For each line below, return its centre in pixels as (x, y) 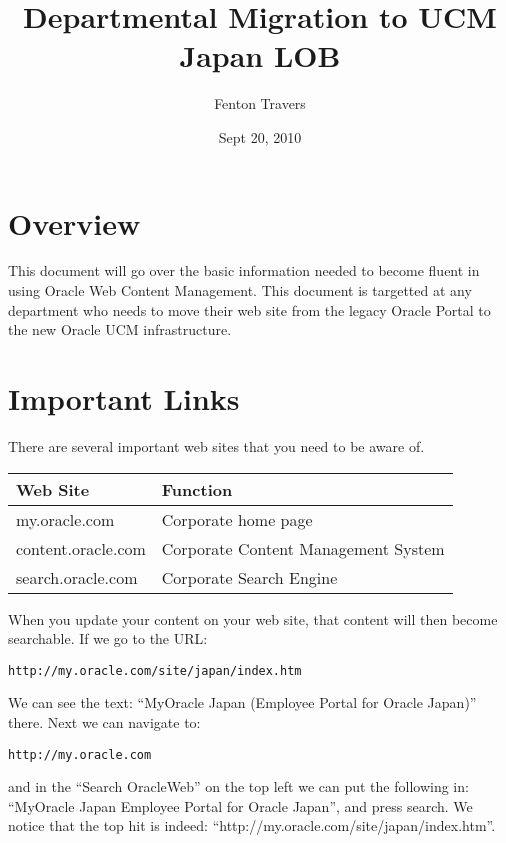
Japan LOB (260, 55)
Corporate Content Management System (303, 548)
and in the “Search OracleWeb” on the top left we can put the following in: (238, 786)
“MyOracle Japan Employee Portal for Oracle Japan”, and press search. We (240, 805)
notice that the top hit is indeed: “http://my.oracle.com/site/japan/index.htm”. (252, 825)
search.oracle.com (77, 577)
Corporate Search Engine (249, 577)
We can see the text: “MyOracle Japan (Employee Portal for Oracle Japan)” (242, 702)
